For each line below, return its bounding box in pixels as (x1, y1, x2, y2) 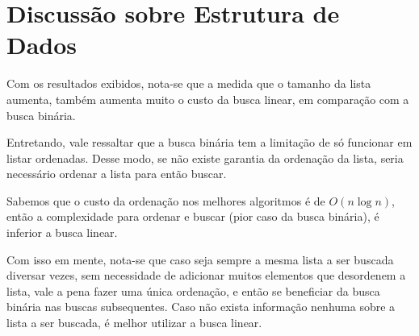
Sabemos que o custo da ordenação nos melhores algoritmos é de (6, 192, 325, 209)
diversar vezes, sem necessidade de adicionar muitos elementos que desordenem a (6, 267, 406, 284)
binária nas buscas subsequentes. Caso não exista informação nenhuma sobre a (6, 298, 396, 315)
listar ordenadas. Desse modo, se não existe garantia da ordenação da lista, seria (6, 149, 404, 166)
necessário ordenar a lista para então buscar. (6, 165, 227, 182)
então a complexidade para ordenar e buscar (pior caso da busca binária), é (6, 208, 379, 225)
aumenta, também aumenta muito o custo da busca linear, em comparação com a (6, 90, 409, 107)
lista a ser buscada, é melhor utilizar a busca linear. (6, 314, 262, 331)
